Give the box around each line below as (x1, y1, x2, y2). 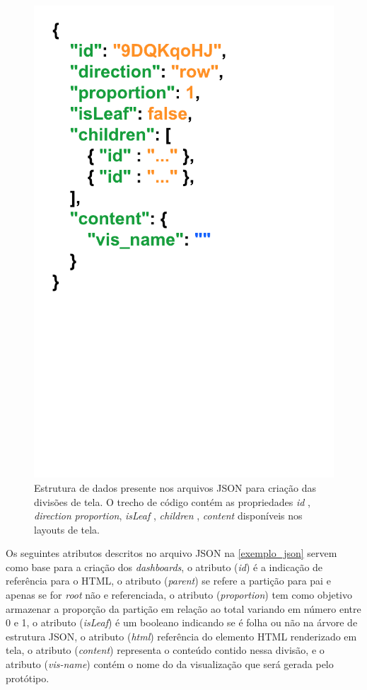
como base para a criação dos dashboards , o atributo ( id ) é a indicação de (6, 559, 323, 574)
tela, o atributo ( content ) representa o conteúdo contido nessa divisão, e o (6, 643, 325, 657)
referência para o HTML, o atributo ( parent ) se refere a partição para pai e (6, 573, 331, 588)
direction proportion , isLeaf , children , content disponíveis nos (34, 508, 303, 523)
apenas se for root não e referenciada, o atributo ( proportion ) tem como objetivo (6, 587, 352, 602)
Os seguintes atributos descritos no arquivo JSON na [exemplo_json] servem (6, 546, 337, 560)
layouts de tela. (34, 522, 100, 536)
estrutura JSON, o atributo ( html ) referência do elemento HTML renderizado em (6, 628, 357, 643)
